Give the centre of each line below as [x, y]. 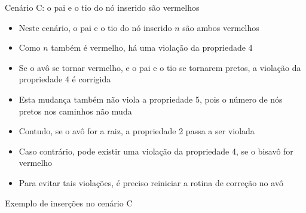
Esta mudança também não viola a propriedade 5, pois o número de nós [151, 99]
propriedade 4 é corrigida [65, 79]
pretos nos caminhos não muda [75, 111]
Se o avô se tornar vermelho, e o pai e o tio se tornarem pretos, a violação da [160, 67]
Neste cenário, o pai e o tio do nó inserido [95, 27]
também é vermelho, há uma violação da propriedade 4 [152, 47]
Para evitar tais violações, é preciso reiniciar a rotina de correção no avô [151, 182]
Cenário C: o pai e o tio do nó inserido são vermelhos [102, 7]
